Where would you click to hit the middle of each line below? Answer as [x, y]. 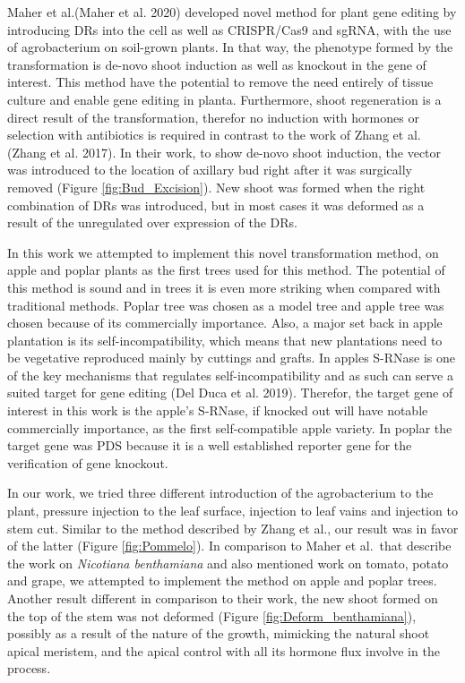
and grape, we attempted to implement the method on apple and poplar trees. [222, 581]
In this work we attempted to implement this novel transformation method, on [223, 252]
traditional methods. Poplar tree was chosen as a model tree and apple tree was [226, 305]
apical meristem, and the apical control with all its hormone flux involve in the [224, 650]
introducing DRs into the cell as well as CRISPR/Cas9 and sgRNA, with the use [229, 29]
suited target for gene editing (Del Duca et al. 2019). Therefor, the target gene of [230, 393]
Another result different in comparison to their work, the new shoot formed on [223, 598]
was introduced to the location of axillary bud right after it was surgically [210, 170]
